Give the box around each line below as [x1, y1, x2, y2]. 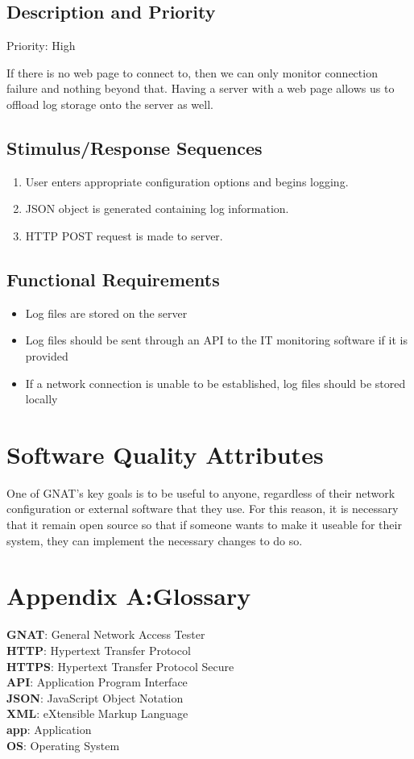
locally [25, 390, 58, 407]
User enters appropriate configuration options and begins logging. [25, 173, 349, 190]
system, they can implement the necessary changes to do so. [6, 532, 303, 548]
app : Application [6, 720, 92, 737]
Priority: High [6, 37, 76, 54]
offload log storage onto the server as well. [6, 95, 213, 112]
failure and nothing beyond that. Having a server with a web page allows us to [6, 80, 395, 97]
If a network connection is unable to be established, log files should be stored [25, 374, 406, 391]
